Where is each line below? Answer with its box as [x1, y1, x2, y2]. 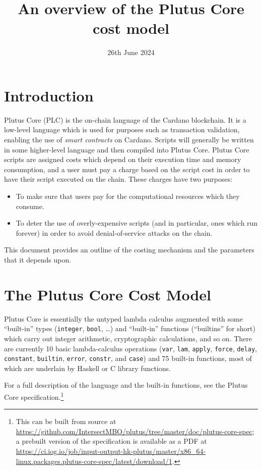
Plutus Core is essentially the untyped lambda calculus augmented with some [4, 313, 243, 324]
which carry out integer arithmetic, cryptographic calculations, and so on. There [4, 333, 252, 343]
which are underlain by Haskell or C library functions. [4, 362, 171, 373]
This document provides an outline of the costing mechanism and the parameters [4, 244, 254, 255]
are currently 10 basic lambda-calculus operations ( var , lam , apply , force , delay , [4, 343, 257, 353]
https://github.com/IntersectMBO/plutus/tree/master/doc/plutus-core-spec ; [16, 426, 254, 436]
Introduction [4, 85, 94, 106]
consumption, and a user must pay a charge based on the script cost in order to [4, 164, 250, 174]
